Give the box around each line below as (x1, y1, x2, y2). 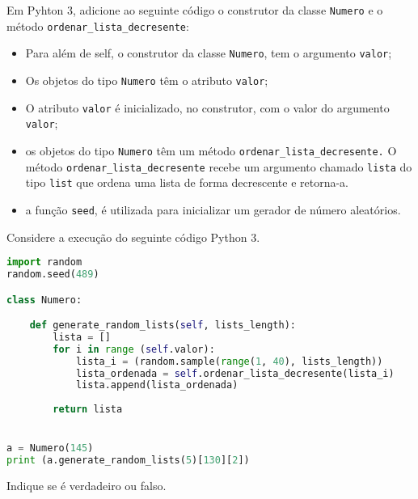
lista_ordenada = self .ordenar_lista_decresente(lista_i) (75, 367, 395, 379)
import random (6, 256, 82, 269)
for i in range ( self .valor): (53, 343, 215, 355)
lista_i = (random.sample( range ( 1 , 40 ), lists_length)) (75, 355, 383, 367)
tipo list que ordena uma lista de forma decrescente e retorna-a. (25, 174, 348, 191)
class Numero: (6, 294, 82, 306)
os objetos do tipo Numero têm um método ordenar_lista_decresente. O (25, 142, 397, 159)
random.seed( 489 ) (6, 269, 99, 281)
